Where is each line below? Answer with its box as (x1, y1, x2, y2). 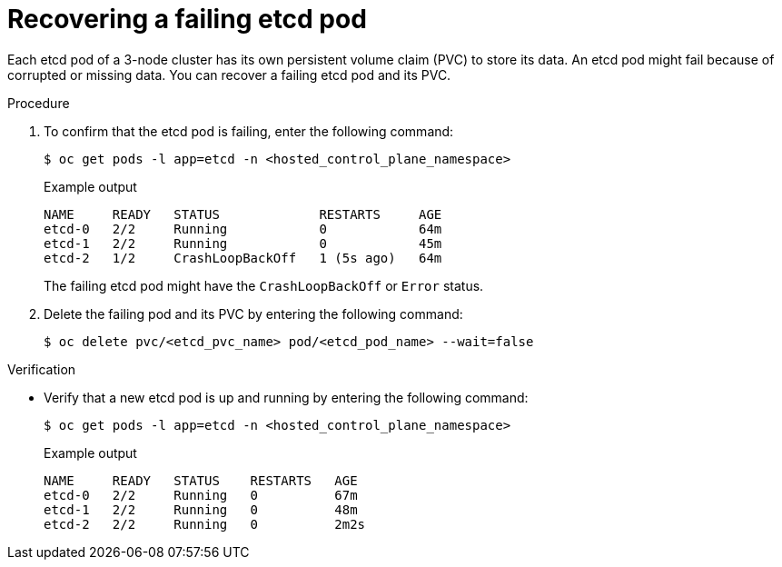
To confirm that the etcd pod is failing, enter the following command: (44, 123, 454, 139)
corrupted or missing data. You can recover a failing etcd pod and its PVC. (7, 66, 451, 83)
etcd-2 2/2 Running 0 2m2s (44, 516, 366, 532)
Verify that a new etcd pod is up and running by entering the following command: (44, 389, 529, 405)
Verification (7, 361, 76, 377)
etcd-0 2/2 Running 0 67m (44, 487, 358, 502)
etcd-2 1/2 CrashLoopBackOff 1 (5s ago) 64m (44, 250, 442, 265)
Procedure (7, 94, 70, 111)
